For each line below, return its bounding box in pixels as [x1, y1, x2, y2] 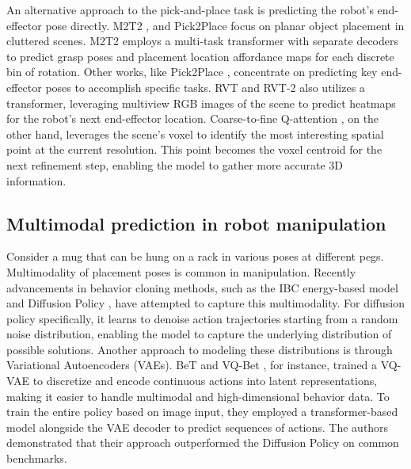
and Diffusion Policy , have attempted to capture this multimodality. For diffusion [6, 295, 405, 311]
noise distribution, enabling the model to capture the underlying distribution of [6, 326, 392, 342]
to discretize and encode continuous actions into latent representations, [32, 372, 378, 389]
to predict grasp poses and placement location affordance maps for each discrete [6, 48, 394, 64]
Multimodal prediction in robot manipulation [6, 211, 386, 235]
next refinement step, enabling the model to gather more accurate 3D [6, 156, 344, 173]
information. [6, 172, 67, 189]
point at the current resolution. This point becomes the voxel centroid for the [6, 141, 382, 158]
